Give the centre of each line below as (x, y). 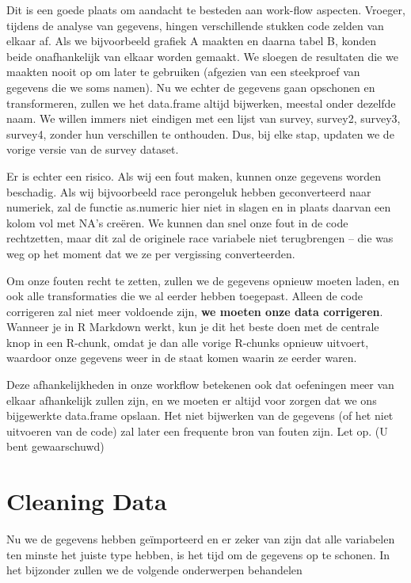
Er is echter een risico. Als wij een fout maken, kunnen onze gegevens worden (194, 175)
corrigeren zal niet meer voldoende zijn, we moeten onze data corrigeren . (195, 311)
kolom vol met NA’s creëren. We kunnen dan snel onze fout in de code (177, 222)
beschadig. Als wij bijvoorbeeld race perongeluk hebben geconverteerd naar (189, 191)
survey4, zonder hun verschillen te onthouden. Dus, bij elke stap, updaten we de (200, 133)
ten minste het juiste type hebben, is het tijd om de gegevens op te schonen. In (198, 554)
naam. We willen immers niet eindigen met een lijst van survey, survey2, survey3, (204, 118)
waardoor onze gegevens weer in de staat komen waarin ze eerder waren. (182, 358)
